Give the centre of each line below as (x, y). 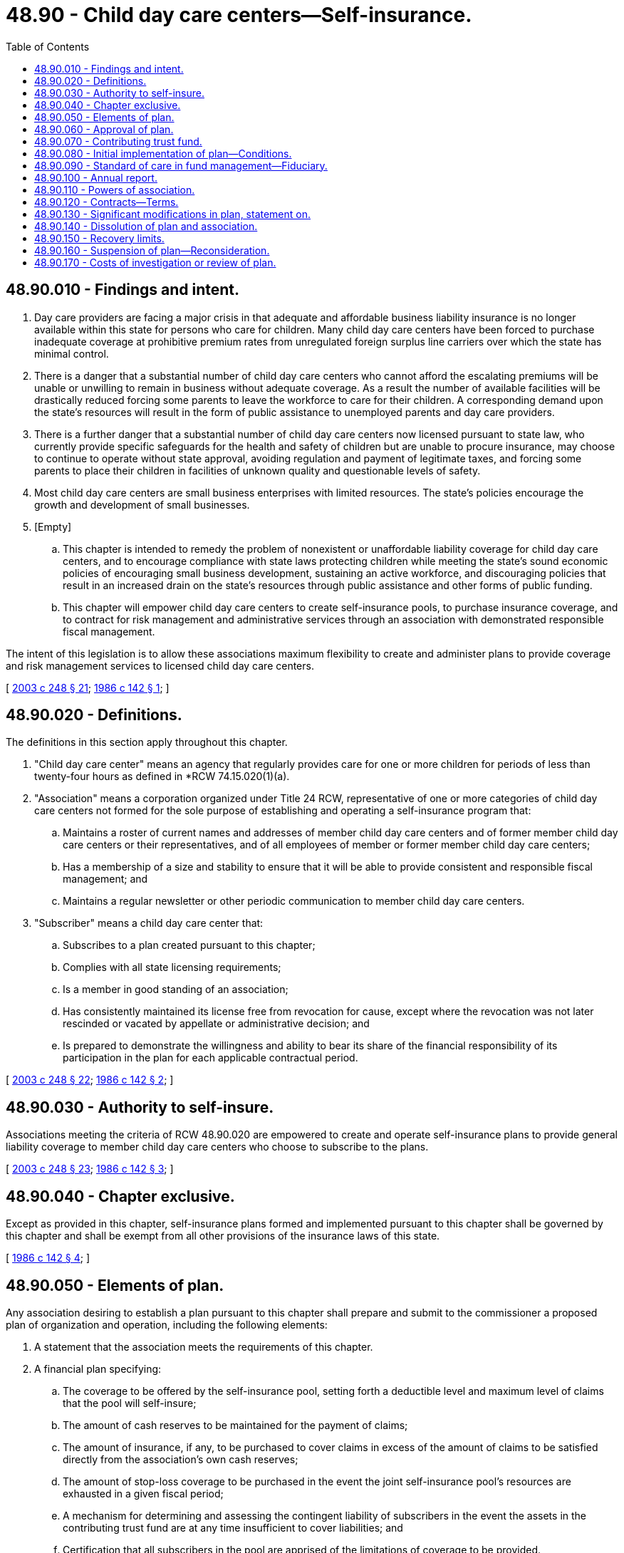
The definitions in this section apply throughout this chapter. (147, 742)
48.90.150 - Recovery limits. (99, 238)
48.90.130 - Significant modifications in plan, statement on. (173, 214)
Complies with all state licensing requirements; (172, 967)
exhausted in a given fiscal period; (143, 1493)
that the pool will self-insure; (130, 1403)
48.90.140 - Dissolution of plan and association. (146, 226)
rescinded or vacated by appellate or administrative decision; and (216, 1024)
